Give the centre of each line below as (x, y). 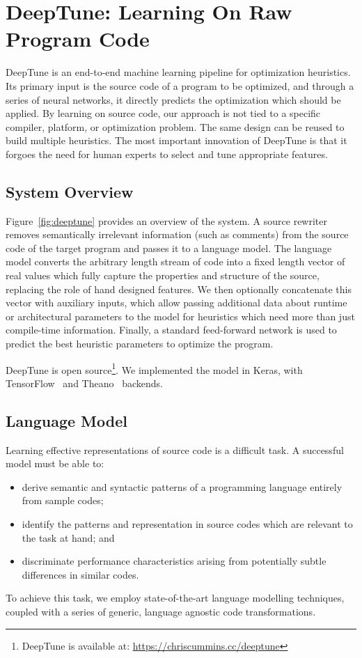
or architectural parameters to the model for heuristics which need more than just (180, 316)
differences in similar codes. (80, 574)
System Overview (70, 191)
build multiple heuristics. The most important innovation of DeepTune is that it (176, 140)
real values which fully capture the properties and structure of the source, (163, 275)
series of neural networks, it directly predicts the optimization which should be (173, 99)
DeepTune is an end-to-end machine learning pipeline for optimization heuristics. (178, 72)
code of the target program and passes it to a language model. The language (169, 248)
